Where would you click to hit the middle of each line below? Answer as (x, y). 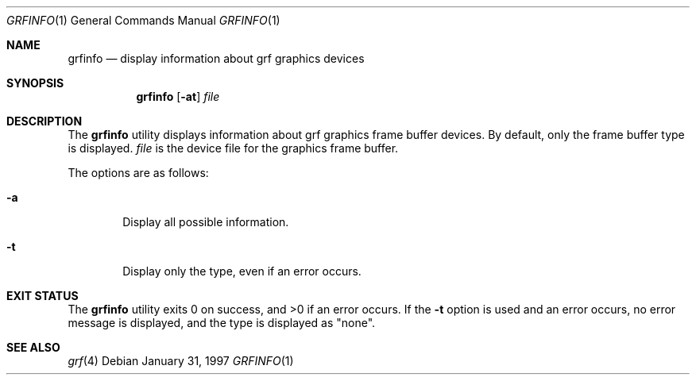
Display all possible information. (206, 222)
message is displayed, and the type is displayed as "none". (222, 323)
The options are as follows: (138, 173)
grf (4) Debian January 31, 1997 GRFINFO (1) (181, 361)
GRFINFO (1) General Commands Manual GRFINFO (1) (143, 20)
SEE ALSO (33, 347)
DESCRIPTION (44, 121)
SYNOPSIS (35, 83)
